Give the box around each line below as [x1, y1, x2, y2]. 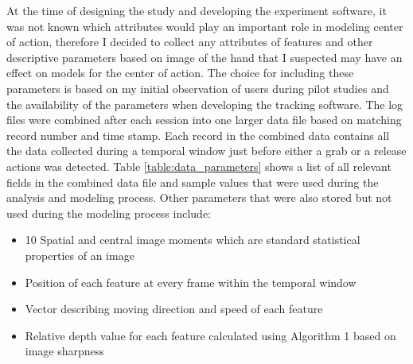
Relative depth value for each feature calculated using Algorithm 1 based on [25, 327, 396, 343]
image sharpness [25, 343, 104, 359]
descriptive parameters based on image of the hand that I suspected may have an [6, 48, 403, 65]
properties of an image [25, 246, 134, 263]
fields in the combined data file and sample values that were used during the [6, 173, 379, 190]
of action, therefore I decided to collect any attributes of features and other [6, 33, 373, 50]
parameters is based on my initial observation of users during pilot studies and [6, 79, 389, 96]
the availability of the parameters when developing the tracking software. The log [6, 95, 403, 112]
